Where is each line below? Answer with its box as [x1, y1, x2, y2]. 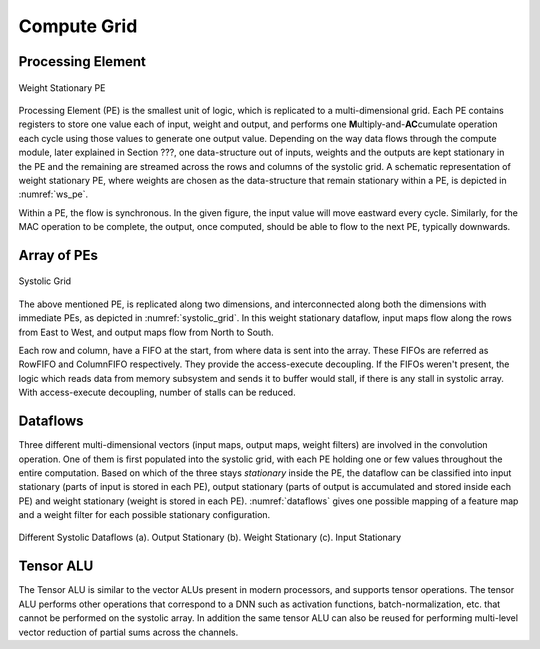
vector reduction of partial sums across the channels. [18, 626, 239, 638]
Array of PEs [18, 246, 99, 264]
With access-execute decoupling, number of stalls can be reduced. [18, 386, 296, 399]
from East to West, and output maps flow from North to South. [18, 326, 274, 338]
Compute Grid [18, 15, 138, 37]
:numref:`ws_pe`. [18, 188, 89, 200]
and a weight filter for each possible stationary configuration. [18, 509, 271, 521]
